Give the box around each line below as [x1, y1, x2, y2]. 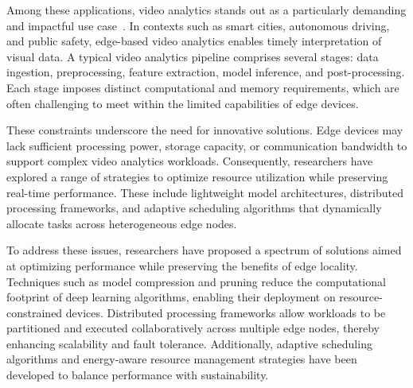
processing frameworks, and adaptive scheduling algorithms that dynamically [6, 200, 382, 216]
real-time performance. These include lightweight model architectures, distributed [6, 184, 404, 200]
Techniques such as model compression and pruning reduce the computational [6, 273, 386, 289]
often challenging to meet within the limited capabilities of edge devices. [6, 95, 359, 111]
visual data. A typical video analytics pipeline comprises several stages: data [6, 48, 379, 64]
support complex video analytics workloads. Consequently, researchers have [6, 153, 373, 169]
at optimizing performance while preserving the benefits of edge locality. [6, 257, 358, 274]
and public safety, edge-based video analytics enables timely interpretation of [6, 33, 382, 49]
